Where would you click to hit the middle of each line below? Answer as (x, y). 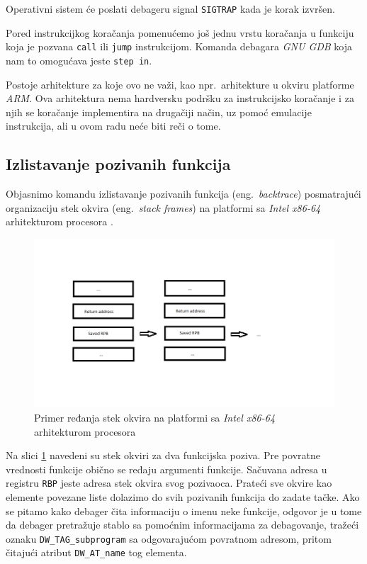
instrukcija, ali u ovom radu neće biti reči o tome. (113, 126)
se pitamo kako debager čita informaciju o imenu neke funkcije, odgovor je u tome (184, 511)
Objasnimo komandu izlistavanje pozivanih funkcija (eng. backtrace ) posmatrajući (183, 194)
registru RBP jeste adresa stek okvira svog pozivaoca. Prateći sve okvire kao (169, 483)
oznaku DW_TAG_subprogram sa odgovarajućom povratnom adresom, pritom (169, 538)
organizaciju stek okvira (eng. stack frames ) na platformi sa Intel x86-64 (163, 207)
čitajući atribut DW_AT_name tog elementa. (96, 552)
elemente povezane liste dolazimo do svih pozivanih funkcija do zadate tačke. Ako (183, 497)
